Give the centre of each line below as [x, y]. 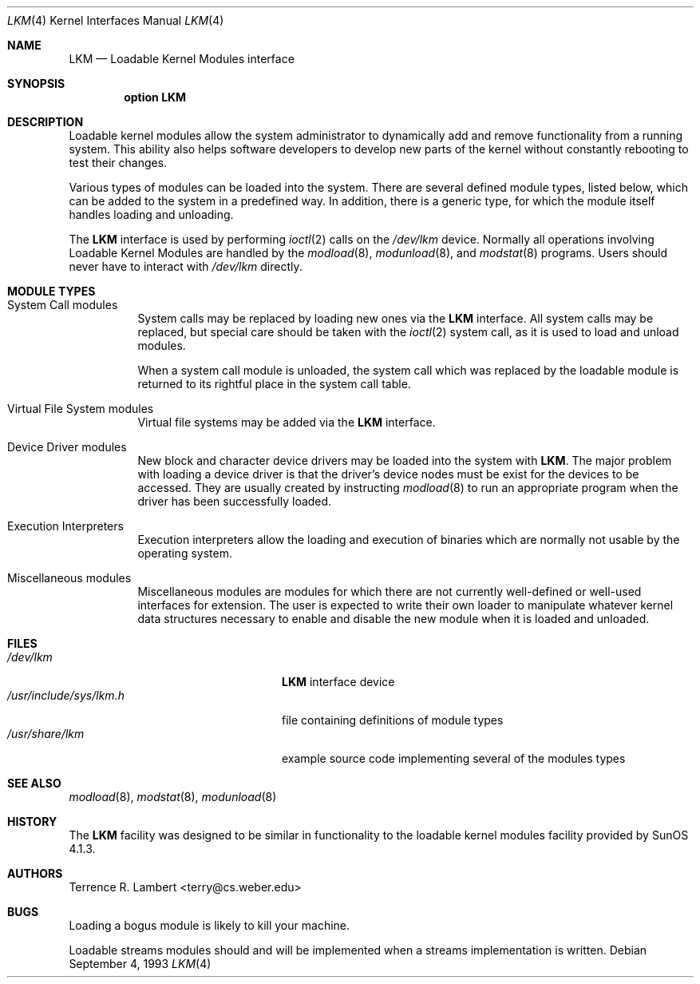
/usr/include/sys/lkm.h [66, 695]
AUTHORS [35, 873]
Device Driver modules [67, 447]
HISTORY [32, 821]
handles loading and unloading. [151, 214]
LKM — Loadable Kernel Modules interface [182, 59]
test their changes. [118, 163]
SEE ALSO [34, 783]
